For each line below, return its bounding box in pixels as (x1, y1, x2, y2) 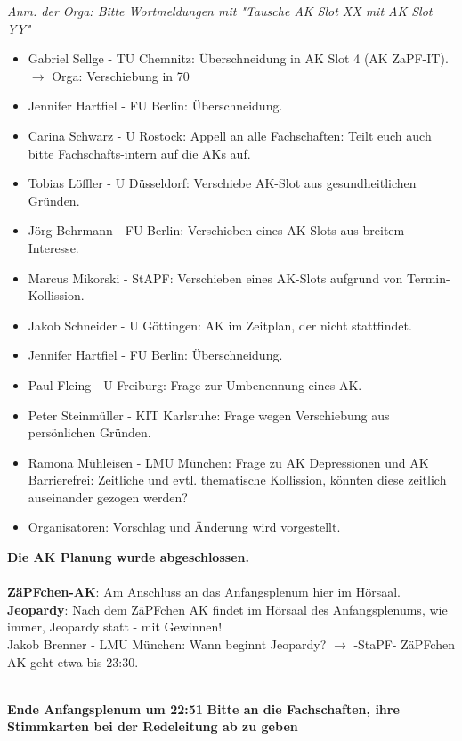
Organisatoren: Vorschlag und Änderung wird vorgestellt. (28, 517, 341, 536)
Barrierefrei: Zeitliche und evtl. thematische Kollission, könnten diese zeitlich (28, 470, 447, 489)
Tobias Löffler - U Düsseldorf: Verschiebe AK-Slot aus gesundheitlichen (28, 174, 417, 192)
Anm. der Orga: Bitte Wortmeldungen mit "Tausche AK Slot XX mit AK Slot (7, 2, 433, 20)
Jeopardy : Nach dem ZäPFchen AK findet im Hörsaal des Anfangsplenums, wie (7, 599, 448, 618)
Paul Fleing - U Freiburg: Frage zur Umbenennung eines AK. (28, 375, 362, 394)
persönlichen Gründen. (28, 423, 151, 442)
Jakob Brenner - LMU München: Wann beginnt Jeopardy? (7, 635, 327, 654)
